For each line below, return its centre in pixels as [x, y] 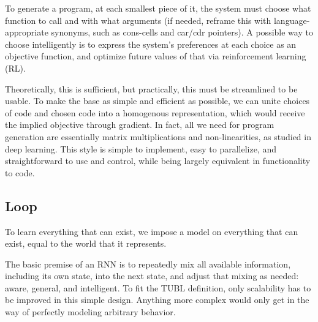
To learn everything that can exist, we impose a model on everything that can [152, 231]
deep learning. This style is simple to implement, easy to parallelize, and [141, 148]
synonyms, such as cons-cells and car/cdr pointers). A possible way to [182, 32]
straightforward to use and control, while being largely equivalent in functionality [158, 161]
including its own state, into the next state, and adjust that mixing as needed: [152, 276]
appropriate [27, 32]
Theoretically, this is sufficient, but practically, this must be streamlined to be [151, 88]
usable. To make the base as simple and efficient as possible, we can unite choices [157, 101]
